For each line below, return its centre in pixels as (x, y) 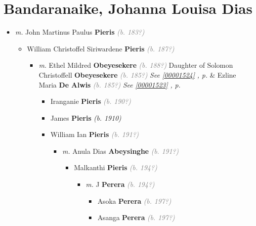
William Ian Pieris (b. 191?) (95, 134)
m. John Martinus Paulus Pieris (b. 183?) (80, 32)
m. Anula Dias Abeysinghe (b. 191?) (120, 151)
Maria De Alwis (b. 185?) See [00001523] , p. (110, 84)
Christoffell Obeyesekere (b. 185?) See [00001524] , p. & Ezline (137, 74)
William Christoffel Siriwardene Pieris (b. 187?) (101, 48)
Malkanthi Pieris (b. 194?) (115, 167)
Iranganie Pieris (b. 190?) (91, 101)
